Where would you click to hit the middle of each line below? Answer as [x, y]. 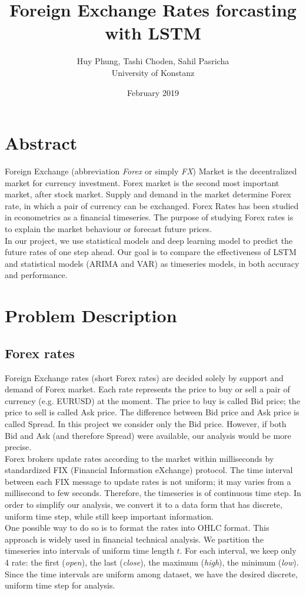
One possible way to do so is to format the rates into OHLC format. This [137, 528]
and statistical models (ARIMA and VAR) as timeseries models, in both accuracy [152, 263]
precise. [18, 447]
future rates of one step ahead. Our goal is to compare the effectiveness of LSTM [151, 252]
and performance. [36, 275]
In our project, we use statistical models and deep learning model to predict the [149, 240]
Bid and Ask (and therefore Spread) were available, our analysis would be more [148, 435]
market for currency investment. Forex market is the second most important [142, 182]
